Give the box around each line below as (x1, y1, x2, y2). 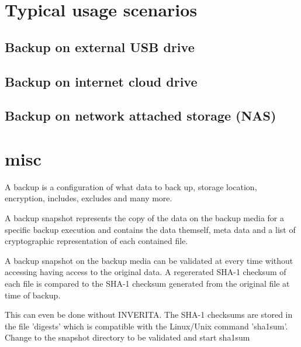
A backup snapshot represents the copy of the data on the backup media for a (5, 212, 284, 224)
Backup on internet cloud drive (5, 72, 198, 90)
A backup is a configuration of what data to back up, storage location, (5, 180, 257, 193)
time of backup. (5, 288, 61, 301)
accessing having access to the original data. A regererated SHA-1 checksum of (5, 266, 286, 278)
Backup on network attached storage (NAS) (5, 106, 276, 125)
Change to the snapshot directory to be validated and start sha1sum (5, 331, 250, 343)
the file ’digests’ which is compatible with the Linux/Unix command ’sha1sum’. (5, 319, 288, 332)
